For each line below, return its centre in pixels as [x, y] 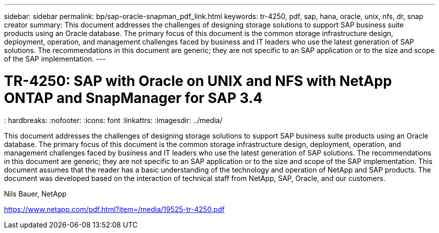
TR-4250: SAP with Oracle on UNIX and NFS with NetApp [198, 81]
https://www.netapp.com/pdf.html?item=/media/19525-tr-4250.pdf [115, 209]
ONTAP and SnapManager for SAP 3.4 [133, 98]
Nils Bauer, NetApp [35, 193]
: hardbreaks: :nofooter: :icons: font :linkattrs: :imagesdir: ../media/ [113, 120]
